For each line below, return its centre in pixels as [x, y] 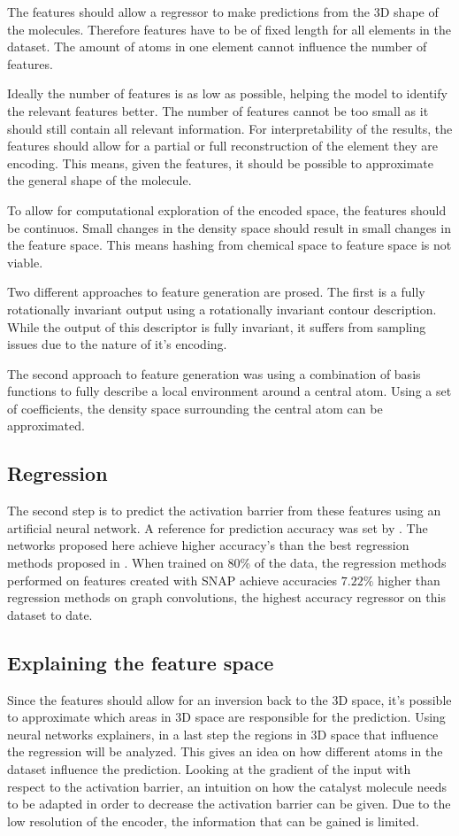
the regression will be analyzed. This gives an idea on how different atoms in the [225, 751]
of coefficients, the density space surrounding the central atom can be [195, 408]
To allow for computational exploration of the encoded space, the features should [227, 209]
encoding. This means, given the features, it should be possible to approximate [220, 163]
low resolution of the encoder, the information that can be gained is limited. [213, 821]
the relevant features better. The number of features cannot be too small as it [218, 110]
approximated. [46, 426]
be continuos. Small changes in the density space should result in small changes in [229, 227]
